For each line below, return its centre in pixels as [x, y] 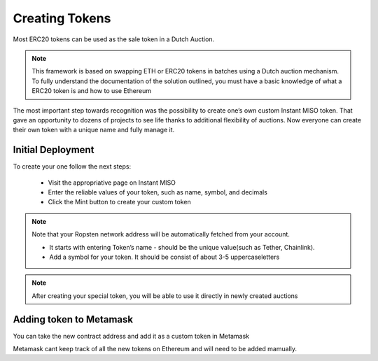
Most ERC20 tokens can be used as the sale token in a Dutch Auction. [114, 39]
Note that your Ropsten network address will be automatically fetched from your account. [161, 234]
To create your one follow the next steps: [72, 167]
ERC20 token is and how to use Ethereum [92, 91]
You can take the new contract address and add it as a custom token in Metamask [131, 336]
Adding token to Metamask [73, 319]
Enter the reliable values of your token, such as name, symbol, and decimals [157, 192]
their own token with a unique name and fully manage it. [94, 130]
